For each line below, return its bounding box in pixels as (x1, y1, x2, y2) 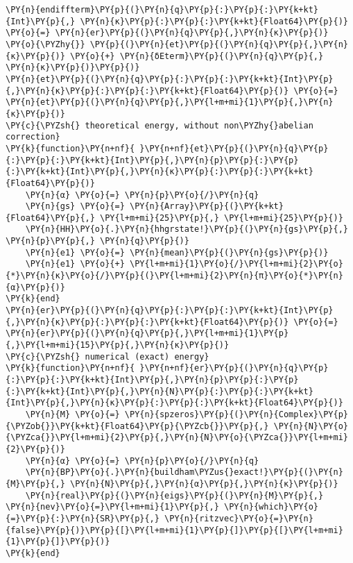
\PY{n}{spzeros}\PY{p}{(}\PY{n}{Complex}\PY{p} (124, 409, 348, 419)
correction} (6, 132, 60, 142)
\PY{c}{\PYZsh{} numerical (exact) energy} (6, 351, 209, 362)
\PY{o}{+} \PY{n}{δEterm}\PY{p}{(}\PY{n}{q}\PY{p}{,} (70, 51, 324, 61)
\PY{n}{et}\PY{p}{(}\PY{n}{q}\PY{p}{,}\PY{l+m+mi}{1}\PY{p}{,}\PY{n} (6, 97, 334, 108)
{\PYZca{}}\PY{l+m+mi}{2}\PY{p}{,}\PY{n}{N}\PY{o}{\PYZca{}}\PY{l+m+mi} (6, 432, 348, 443)
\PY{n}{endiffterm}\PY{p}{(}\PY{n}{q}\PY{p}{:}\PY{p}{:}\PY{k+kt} (6, 5, 319, 15)
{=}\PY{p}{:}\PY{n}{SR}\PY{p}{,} (6, 513, 160, 523)
